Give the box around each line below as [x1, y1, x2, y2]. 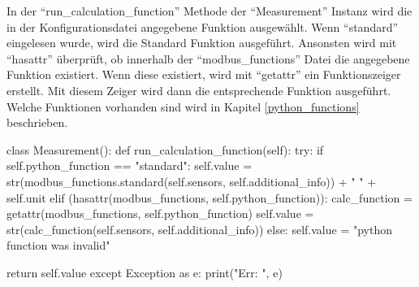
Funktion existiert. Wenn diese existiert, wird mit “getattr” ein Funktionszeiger [6, 66, 401, 83]
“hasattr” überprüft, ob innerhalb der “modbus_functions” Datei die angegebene [6, 50, 410, 67]
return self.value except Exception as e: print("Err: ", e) [6, 263, 283, 280]
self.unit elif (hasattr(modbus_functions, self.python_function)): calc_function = [6, 189, 413, 206]
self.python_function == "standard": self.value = [6, 157, 253, 174]
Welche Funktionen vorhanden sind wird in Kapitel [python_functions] [6, 98, 360, 115]
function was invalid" [6, 237, 110, 254]
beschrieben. [6, 114, 68, 131]
